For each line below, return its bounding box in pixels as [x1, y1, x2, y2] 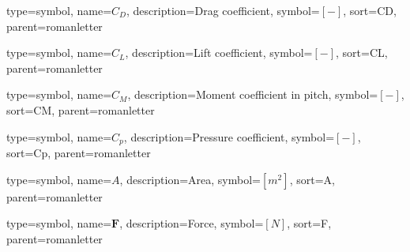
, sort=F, [287, 215, 332, 231]
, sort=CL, [335, 44, 388, 61]
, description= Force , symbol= [119, 215, 264, 231]
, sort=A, [289, 171, 335, 187]
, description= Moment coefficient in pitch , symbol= [127, 86, 378, 103]
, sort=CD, [343, 2, 397, 18]
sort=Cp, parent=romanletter [6, 145, 151, 161]
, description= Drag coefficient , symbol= [126, 2, 320, 18]
